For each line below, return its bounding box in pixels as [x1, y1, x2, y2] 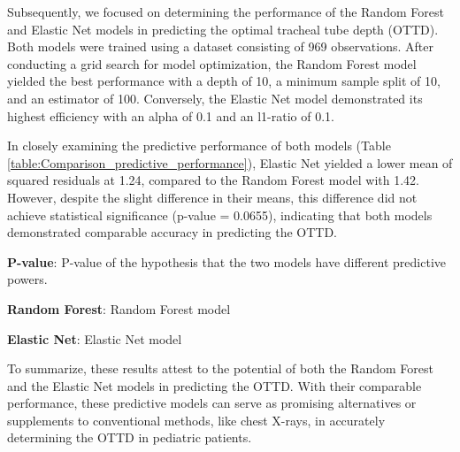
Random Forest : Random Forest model [7, 299, 231, 318]
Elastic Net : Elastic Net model [7, 329, 182, 348]
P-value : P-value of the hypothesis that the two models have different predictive [7, 252, 447, 271]
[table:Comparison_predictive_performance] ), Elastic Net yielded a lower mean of [7, 153, 453, 172]
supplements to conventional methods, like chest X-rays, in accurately [7, 410, 386, 429]
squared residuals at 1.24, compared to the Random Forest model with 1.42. [7, 171, 419, 189]
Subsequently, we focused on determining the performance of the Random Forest [7, 3, 444, 20]
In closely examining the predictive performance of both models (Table [7, 136, 391, 155]
